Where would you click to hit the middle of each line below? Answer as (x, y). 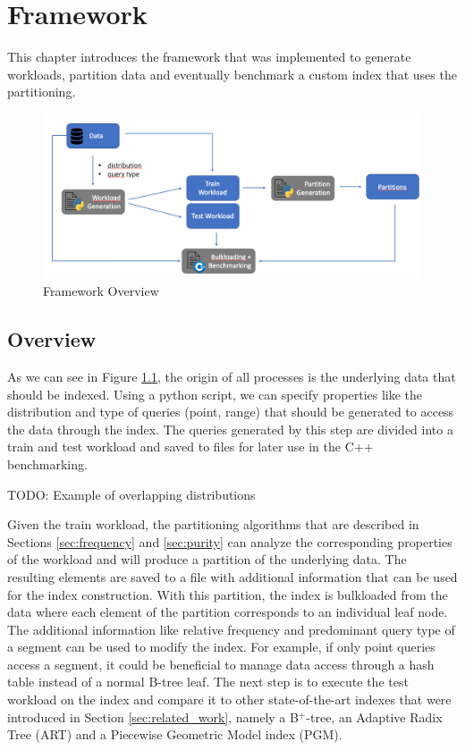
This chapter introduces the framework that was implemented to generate (209, 57)
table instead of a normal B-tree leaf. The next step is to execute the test (208, 682)
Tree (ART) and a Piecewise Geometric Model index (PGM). (175, 734)
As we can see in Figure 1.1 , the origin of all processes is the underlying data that (232, 376)
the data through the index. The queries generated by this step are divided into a (230, 429)
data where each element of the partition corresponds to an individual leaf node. (228, 612)
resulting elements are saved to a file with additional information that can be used (232, 576)
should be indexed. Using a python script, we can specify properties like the (215, 394)
